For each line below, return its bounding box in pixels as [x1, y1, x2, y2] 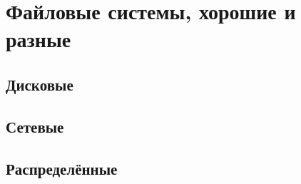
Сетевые [6, 115, 64, 137]
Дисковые [6, 73, 73, 95]
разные [6, 24, 71, 53]
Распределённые [6, 157, 118, 179]
